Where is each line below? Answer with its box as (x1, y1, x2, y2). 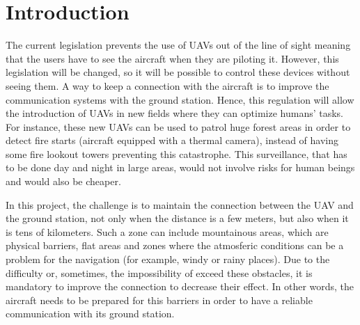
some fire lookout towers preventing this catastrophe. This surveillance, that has (6, 146, 347, 161)
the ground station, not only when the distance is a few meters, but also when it (6, 211, 349, 225)
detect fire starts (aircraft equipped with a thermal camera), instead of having (6, 133, 339, 148)
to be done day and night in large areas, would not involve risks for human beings (6, 160, 355, 175)
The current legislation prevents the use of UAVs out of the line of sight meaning (6, 38, 351, 52)
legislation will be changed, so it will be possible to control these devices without (6, 65, 350, 79)
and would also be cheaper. (6, 174, 121, 189)
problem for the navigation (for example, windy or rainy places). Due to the (6, 252, 330, 267)
